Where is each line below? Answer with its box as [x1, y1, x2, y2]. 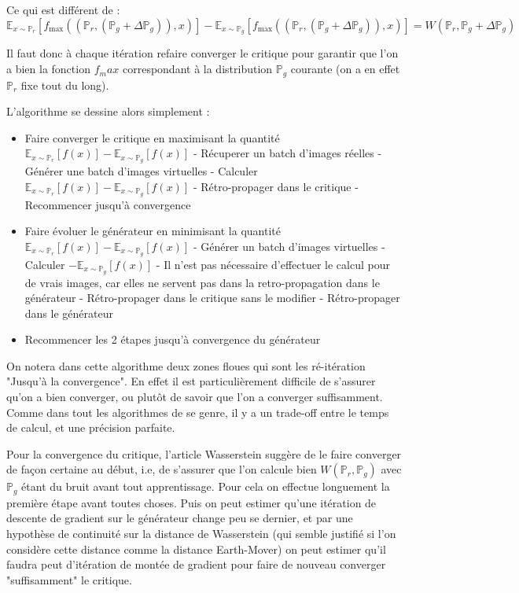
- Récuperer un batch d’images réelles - [193, 145, 382, 161]
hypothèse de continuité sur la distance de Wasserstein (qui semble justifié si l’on [6, 525, 396, 542]
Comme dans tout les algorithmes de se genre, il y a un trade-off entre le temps [6, 403, 389, 420]
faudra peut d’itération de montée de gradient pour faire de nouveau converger [6, 556, 386, 573]
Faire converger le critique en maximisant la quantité [24, 129, 280, 145]
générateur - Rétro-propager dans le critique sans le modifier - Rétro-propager [24, 289, 400, 306]
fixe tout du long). [20, 76, 109, 93]
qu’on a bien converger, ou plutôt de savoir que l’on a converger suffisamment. [6, 389, 383, 405]
